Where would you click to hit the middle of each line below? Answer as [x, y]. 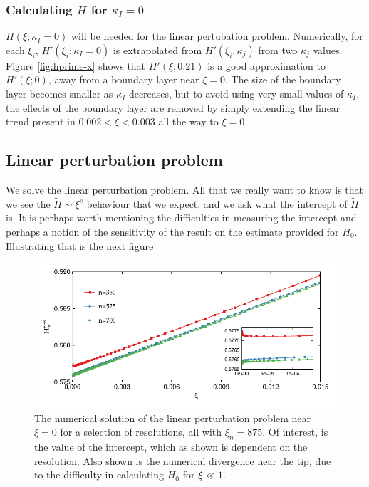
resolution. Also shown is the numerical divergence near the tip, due [183, 460]
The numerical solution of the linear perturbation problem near [173, 418]
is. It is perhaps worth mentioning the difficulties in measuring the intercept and [181, 218]
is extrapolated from [157, 49]
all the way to [188, 121]
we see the [28, 203]
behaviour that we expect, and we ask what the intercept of [217, 203]
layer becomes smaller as [59, 93]
